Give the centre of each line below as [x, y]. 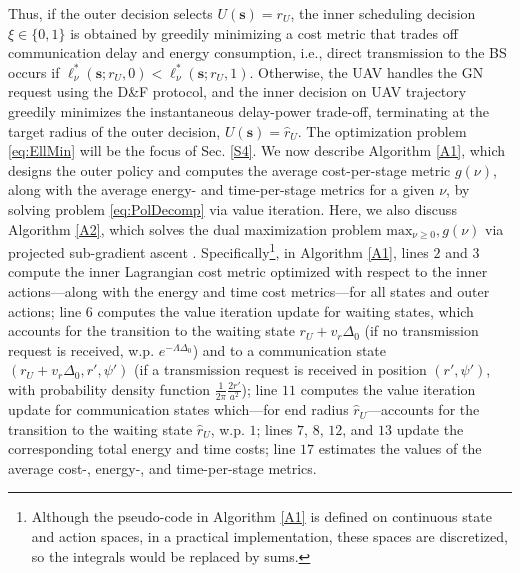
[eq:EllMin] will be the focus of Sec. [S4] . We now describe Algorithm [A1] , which [257, 150]
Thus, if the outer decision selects [110, 13]
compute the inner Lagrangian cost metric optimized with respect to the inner [248, 271]
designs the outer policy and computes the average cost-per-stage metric [229, 169]
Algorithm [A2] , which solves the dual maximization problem [195, 228]
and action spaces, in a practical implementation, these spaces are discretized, [269, 536]
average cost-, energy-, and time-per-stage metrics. [162, 467]
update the [430, 428]
